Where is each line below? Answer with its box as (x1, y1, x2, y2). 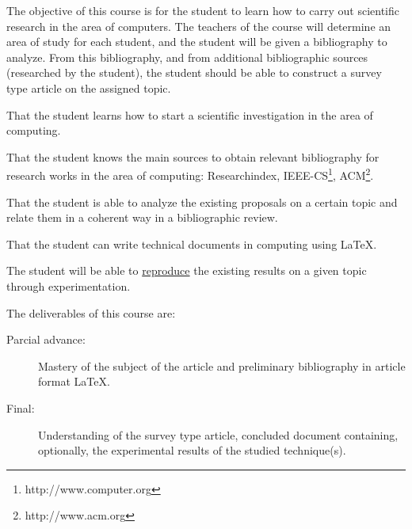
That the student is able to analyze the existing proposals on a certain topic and (6, 193, 398, 210)
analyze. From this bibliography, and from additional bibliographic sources (6, 48, 368, 65)
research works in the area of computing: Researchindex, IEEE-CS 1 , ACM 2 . (6, 165, 374, 183)
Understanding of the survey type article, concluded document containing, (38, 426, 399, 443)
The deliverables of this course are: (6, 304, 176, 321)
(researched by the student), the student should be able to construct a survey (6, 64, 382, 81)
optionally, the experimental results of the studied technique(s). (38, 442, 346, 459)
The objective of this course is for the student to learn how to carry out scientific (6, 2, 399, 18)
